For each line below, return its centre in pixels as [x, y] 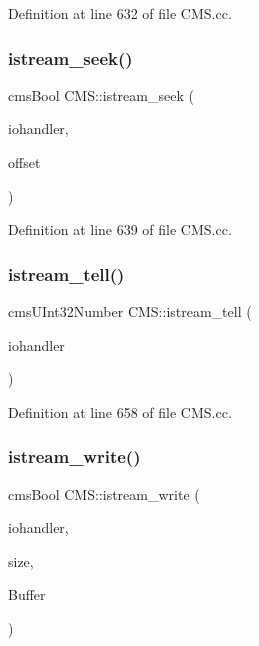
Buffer [27, 594]
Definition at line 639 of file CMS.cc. [120, 229]
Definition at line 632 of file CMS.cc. [120, 13]
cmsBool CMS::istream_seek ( [101, 94]
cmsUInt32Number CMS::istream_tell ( [130, 311]
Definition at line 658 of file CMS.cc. [120, 411]
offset [24, 162]
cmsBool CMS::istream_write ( [104, 493]
